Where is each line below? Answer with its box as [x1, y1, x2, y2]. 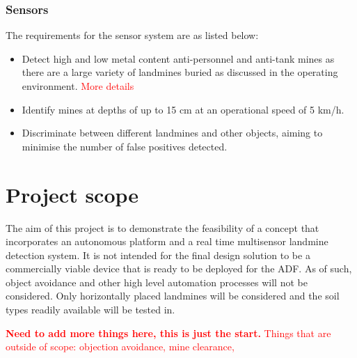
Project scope [6, 180, 139, 208]
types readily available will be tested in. [6, 302, 175, 317]
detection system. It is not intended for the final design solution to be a [6, 247, 310, 262]
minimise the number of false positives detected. [22, 139, 228, 153]
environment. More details [22, 79, 134, 93]
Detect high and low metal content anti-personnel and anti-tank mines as [22, 51, 335, 65]
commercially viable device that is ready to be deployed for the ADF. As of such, [6, 261, 352, 276]
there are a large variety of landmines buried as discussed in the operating [22, 65, 338, 79]
